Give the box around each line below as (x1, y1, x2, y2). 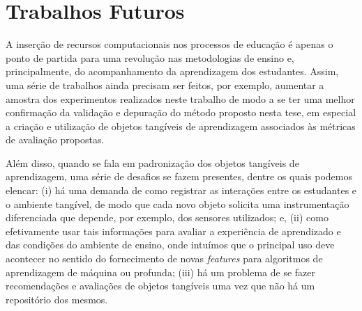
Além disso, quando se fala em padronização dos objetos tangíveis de (6, 155, 299, 170)
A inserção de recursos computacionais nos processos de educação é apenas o (6, 37, 333, 51)
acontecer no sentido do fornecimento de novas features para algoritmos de (6, 251, 323, 266)
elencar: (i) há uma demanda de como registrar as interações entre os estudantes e (6, 183, 357, 198)
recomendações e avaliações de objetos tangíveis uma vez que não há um (6, 278, 315, 293)
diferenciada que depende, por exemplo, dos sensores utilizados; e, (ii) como (6, 210, 329, 225)
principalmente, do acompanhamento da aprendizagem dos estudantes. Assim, (6, 64, 339, 79)
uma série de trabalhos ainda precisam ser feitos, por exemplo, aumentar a (6, 77, 324, 92)
